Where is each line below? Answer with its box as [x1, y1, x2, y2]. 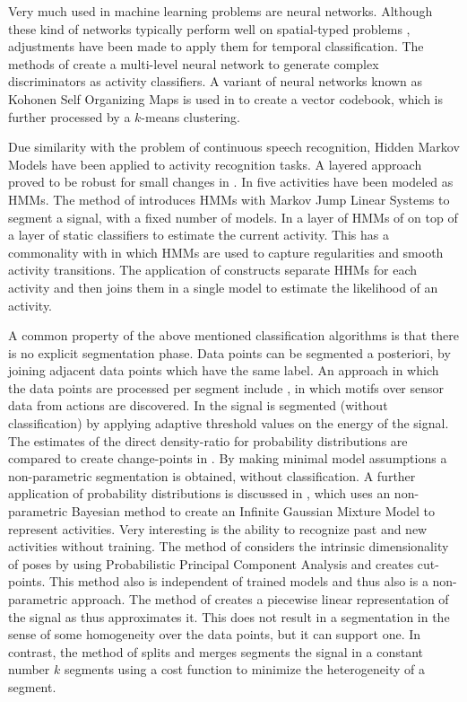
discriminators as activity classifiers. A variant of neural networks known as [8, 72, 423, 91]
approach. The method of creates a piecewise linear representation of [71, 590, 449, 608]
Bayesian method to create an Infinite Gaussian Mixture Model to [71, 502, 435, 521]
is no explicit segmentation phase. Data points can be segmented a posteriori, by [8, 343, 451, 362]
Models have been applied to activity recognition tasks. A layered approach [8, 154, 422, 173]
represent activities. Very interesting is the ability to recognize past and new [8, 519, 428, 538]
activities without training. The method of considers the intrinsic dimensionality [8, 537, 449, 556]
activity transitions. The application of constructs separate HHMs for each [8, 260, 418, 279]
